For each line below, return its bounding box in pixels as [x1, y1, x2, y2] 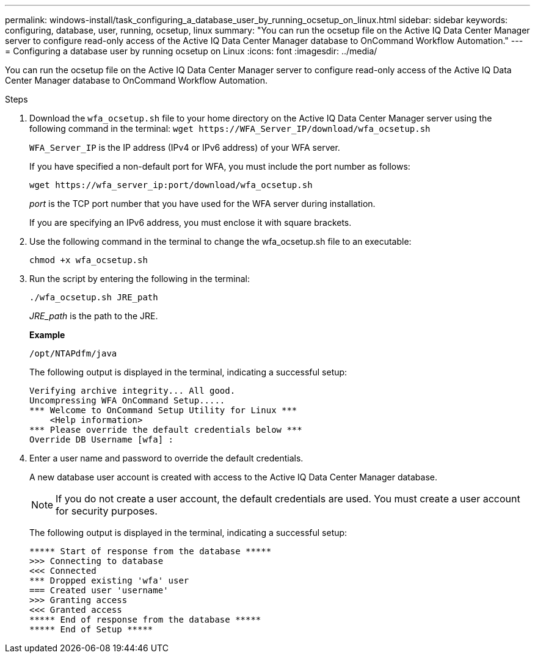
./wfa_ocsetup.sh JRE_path [29, 292, 158, 302]
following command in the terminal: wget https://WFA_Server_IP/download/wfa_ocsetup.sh [29, 123, 431, 134]
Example [29, 330, 65, 340]
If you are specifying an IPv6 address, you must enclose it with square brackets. [29, 217, 352, 228]
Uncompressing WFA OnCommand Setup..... [29, 396, 225, 405]
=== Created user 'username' [29, 585, 169, 595]
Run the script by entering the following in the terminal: [29, 273, 250, 284]
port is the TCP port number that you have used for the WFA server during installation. [29, 198, 376, 209]
